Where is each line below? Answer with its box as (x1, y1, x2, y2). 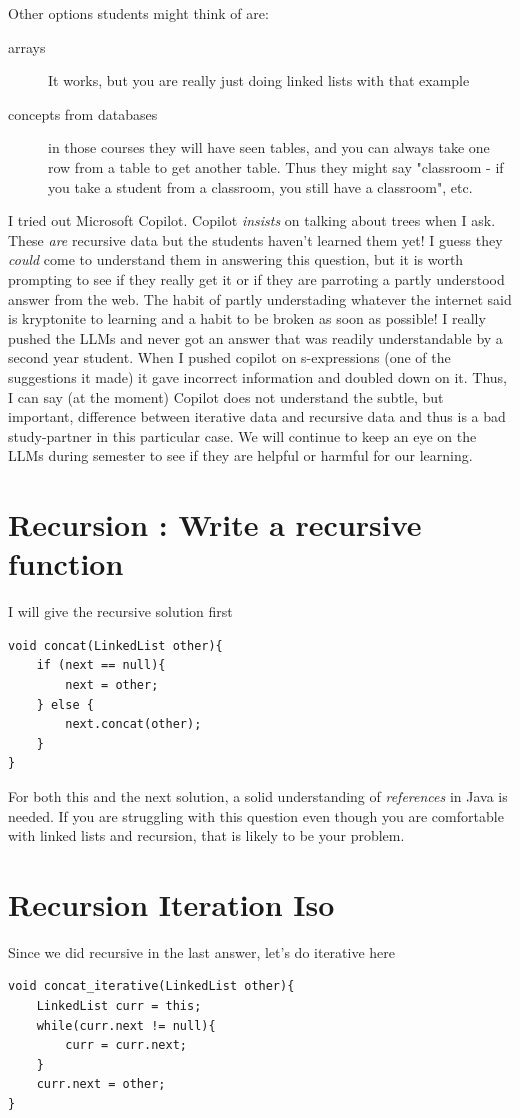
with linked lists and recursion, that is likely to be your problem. (8, 825, 405, 846)
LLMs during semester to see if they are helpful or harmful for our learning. (8, 445, 473, 466)
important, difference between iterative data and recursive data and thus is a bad (8, 406, 506, 427)
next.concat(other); (65, 717, 202, 732)
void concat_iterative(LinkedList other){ (8, 979, 295, 994)
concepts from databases (8, 103, 158, 124)
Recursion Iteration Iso (8, 883, 335, 924)
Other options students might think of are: (8, 3, 269, 23)
